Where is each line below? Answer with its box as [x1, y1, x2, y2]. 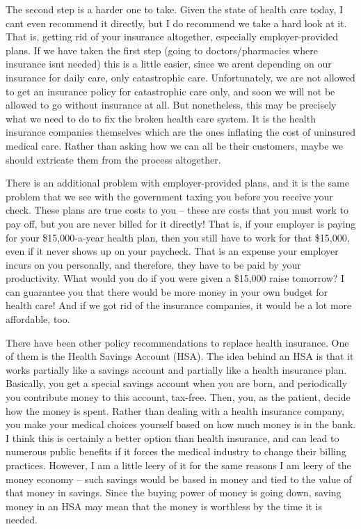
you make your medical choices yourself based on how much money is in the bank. [6, 417, 356, 432]
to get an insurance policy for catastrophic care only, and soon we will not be [6, 84, 335, 98]
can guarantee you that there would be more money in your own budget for [6, 284, 328, 299]
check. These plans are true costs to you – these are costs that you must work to [6, 203, 348, 217]
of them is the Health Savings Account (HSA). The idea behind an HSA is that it [6, 349, 354, 363]
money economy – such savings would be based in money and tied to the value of [6, 471, 352, 486]
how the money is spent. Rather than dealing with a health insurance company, [6, 403, 345, 418]
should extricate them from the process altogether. [6, 152, 221, 166]
